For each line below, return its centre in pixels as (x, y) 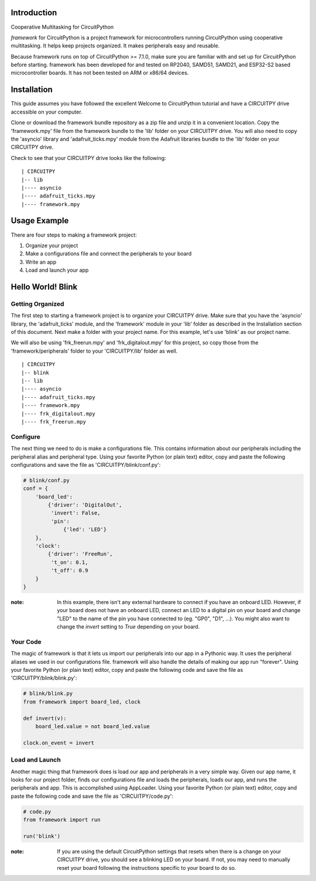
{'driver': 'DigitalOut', (85, 505)
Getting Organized (37, 303)
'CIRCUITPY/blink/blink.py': (44, 678)
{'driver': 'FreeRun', (80, 554)
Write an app (41, 262)
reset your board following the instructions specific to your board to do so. (147, 868)
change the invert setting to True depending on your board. (128, 627)
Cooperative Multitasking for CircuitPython (62, 27)
